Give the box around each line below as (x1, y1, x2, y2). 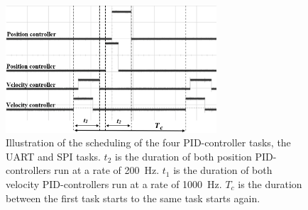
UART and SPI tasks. (6, 148, 101, 163)
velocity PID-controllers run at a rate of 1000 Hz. (6, 176, 222, 191)
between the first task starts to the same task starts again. (6, 190, 260, 205)
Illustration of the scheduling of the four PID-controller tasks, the (6, 135, 291, 150)
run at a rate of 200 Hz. (54, 163, 160, 177)
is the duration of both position (115, 148, 252, 163)
